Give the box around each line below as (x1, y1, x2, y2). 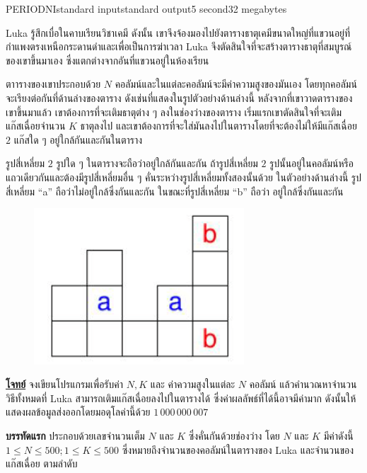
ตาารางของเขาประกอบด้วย (6, 76, 101, 91)
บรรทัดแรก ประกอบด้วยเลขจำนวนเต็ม (6, 428, 145, 443)
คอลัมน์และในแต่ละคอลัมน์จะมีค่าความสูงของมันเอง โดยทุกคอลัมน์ (115, 76, 357, 91)
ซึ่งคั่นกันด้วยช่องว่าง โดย (188, 428, 280, 443)
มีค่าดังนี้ (323, 428, 354, 443)
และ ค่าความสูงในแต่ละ (150, 377, 235, 392)
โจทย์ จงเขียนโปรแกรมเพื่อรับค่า (6, 377, 124, 392)
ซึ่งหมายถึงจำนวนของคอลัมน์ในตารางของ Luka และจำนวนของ (122, 442, 354, 457)
